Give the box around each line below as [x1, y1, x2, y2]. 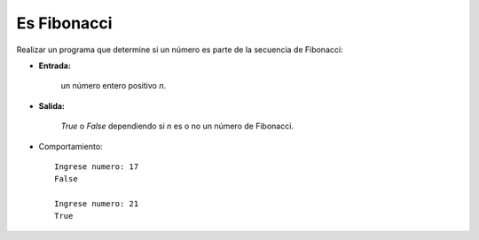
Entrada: [38, 60, 71, 71]
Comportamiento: [38, 141, 103, 151]
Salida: [38, 100, 66, 111]
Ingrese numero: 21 [54, 199, 139, 209]
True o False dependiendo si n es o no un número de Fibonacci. [60, 120, 294, 132]
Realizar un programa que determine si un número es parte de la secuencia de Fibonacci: [16, 44, 343, 55]
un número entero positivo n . [60, 81, 167, 91]
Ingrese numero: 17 [54, 161, 139, 172]
